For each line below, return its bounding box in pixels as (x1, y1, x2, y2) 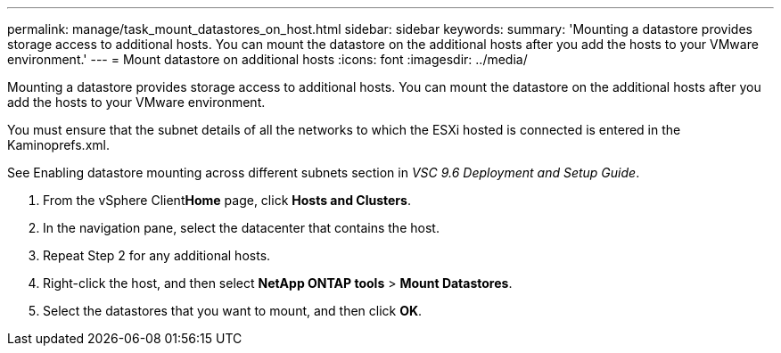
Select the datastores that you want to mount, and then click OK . (43, 303, 423, 318)
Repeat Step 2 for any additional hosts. (43, 248, 271, 263)
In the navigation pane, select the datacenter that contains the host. (43, 220, 440, 235)
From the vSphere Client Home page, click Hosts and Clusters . (43, 193, 411, 208)
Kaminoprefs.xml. (7, 137, 110, 152)
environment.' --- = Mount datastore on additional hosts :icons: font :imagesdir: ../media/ (7, 52, 528, 67)
